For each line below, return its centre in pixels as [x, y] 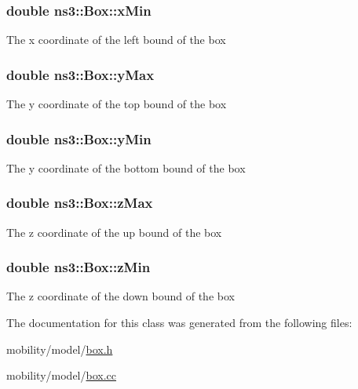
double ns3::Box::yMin [79, 138]
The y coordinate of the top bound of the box [117, 104]
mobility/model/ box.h [60, 349]
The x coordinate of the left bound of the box [116, 40]
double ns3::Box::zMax [80, 203]
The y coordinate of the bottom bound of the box [126, 167]
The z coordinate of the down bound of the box [121, 296]
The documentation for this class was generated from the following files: [179, 323]
